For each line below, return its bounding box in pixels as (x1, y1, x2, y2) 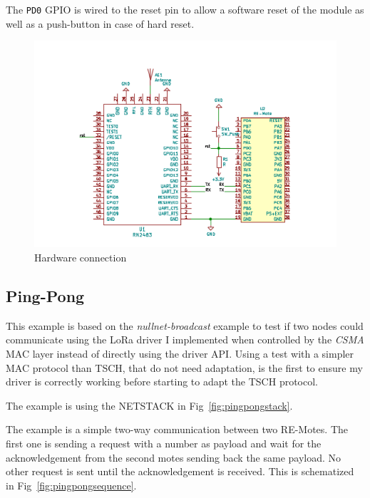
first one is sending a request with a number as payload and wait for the (6, 435, 322, 450)
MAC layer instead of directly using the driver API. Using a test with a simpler (6, 346, 354, 360)
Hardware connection (34, 250, 127, 264)
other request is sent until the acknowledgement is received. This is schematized (6, 464, 354, 479)
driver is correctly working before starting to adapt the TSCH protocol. (6, 374, 318, 389)
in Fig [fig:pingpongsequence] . (6, 477, 137, 492)
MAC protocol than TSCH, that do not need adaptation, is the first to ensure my (6, 360, 363, 375)
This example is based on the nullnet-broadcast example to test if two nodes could (6, 318, 364, 333)
